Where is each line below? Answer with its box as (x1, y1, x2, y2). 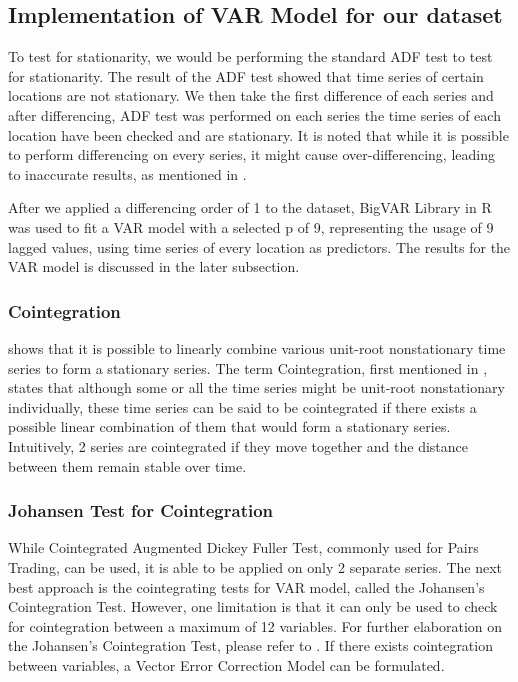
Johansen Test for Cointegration (8, 498, 274, 523)
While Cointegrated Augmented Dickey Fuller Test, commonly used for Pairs (8, 537, 479, 558)
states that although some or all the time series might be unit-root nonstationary (8, 377, 505, 398)
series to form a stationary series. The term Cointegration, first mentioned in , (8, 357, 488, 378)
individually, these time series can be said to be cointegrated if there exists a (8, 396, 477, 417)
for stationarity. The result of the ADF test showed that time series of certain (8, 65, 484, 86)
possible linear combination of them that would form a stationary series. (8, 416, 451, 437)
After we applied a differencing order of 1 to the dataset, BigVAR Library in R (8, 197, 492, 218)
